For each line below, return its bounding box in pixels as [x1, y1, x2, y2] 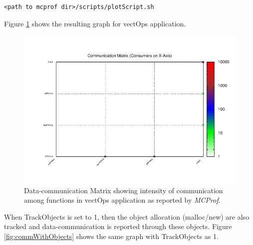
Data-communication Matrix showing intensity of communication [24, 185, 223, 195]
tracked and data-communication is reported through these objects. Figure [4, 221, 232, 232]
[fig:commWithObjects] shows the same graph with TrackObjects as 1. [4, 231, 219, 241]
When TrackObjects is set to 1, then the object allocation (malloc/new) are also [4, 211, 250, 222]
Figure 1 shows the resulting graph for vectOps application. [4, 18, 186, 28]
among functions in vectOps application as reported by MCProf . [24, 195, 221, 205]
